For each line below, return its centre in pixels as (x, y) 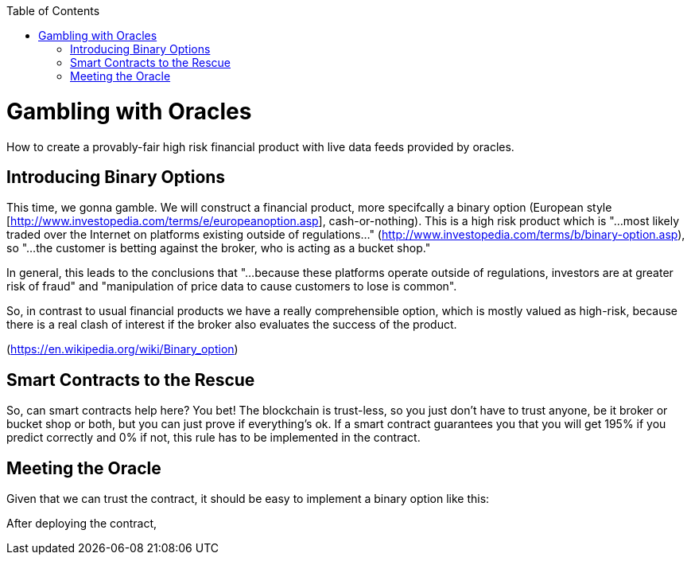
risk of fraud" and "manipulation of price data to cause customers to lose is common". (232, 286)
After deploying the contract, (82, 524)
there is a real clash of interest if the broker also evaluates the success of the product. (232, 325)
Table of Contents (53, 11)
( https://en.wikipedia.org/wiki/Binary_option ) (122, 349)
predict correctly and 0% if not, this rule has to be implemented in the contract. (214, 438)
